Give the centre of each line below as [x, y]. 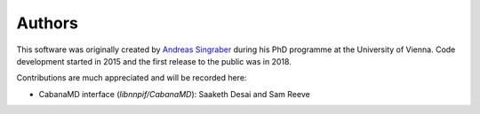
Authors [48, 23]
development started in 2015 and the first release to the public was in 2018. [154, 61]
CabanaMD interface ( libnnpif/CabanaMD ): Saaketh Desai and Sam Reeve [174, 94]
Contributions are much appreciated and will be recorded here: [132, 78]
